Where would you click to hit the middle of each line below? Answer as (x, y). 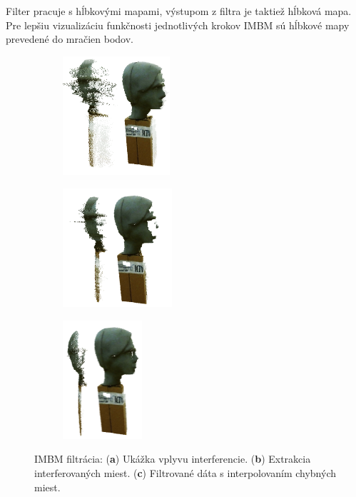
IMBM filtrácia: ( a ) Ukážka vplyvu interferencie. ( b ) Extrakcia (173, 459)
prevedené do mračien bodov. (70, 39)
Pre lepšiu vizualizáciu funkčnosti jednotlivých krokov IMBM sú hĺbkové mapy (178, 25)
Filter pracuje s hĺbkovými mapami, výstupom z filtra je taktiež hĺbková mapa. (179, 11)
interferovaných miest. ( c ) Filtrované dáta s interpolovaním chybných (185, 473)
